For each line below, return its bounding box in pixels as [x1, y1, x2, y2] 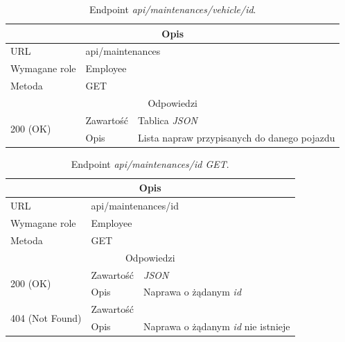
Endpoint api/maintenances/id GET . [71, 156, 229, 171]
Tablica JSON [138, 112, 197, 127]
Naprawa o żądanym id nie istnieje [143, 319, 290, 334]
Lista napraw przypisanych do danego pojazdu [138, 130, 335, 144]
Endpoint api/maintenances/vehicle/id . [89, 2, 256, 16]
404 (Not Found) [10, 310, 82, 325]
